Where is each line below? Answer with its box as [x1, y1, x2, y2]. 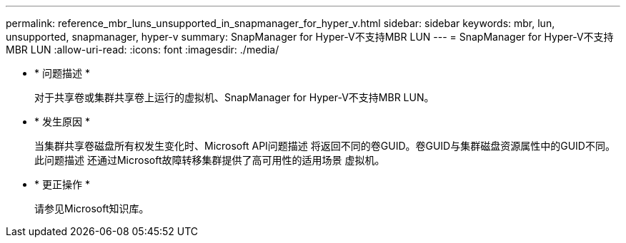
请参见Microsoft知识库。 [34, 202, 149, 214]
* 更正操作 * [34, 178, 90, 190]
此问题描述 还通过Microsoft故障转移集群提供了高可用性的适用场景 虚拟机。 [34, 154, 385, 166]
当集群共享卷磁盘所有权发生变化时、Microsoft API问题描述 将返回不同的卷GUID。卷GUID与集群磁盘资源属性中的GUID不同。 [34, 140, 615, 152]
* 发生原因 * [34, 115, 90, 128]
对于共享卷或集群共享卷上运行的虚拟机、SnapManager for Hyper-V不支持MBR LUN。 [34, 91, 434, 103]
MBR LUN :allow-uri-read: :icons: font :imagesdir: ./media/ [6, 43, 279, 56]
